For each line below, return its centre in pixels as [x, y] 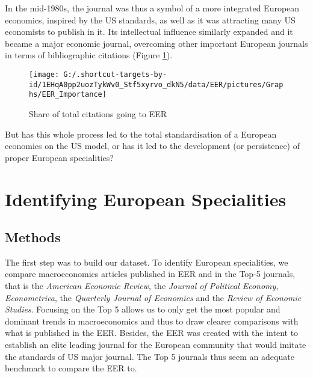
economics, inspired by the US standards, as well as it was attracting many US [150, 20]
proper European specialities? [59, 157]
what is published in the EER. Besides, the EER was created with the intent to [152, 333]
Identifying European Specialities [146, 199]
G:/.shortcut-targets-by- [115, 74]
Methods [33, 237]
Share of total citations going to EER [98, 113]
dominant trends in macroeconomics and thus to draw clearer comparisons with [152, 321]
